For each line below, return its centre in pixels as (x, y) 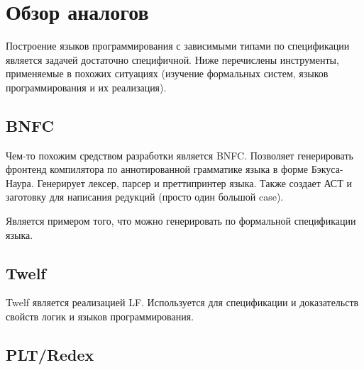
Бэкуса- (327, 169)
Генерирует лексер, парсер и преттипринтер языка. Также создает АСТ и (194, 183)
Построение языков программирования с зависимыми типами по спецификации (178, 46)
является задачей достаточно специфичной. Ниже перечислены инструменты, (172, 59)
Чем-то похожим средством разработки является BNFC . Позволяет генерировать (180, 155)
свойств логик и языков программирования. (100, 316)
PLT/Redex (50, 355)
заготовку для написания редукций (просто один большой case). (145, 197)
